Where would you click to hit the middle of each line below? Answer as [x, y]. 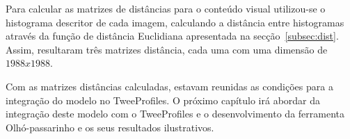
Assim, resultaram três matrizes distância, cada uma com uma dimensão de [167, 49]
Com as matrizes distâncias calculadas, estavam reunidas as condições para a [169, 86]
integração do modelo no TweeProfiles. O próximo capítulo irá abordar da [163, 100]
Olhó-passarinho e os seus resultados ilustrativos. [110, 127]
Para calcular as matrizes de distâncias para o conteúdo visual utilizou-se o [166, 8]
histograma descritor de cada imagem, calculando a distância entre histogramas [175, 22]
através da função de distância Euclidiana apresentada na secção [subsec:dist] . [172, 36]
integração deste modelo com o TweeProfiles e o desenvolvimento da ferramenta [175, 114]
